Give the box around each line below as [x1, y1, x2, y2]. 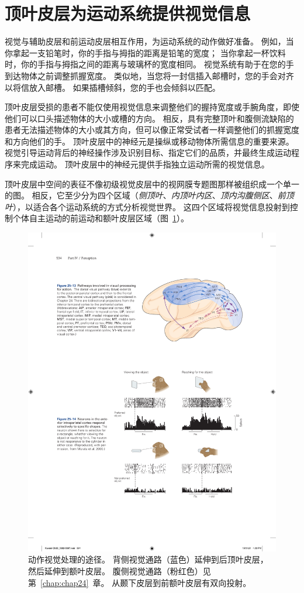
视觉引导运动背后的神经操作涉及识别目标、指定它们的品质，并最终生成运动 [5, 146, 291, 159]
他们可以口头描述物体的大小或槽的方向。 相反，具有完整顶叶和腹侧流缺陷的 [5, 112, 294, 124]
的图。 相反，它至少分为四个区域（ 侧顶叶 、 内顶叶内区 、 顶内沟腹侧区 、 [5, 189, 278, 201]
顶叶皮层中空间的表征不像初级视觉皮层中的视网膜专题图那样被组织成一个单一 [5, 177, 299, 190]
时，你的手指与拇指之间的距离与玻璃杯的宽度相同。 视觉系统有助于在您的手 [5, 58, 294, 70]
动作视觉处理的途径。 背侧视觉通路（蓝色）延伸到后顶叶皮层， [28, 553, 268, 565]
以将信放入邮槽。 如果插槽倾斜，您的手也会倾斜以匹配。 [5, 81, 220, 93]
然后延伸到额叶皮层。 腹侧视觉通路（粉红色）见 [28, 564, 211, 577]
